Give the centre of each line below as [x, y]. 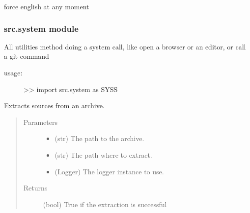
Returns [35, 188]
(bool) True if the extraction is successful [105, 204]
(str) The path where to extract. [103, 154]
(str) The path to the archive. [99, 138]
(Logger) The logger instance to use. [109, 171]
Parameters [40, 122]
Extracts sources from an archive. [54, 106]
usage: [13, 72]
